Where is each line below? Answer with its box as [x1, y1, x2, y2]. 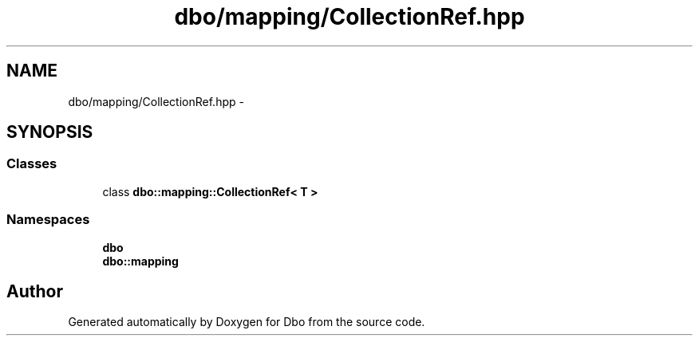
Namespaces [6, 211, 90, 228]
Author [6, 281, 63, 301]
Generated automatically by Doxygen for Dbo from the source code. [68, 315, 425, 329]
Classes [6, 155, 57, 172]
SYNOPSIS [6, 122, 93, 143]
